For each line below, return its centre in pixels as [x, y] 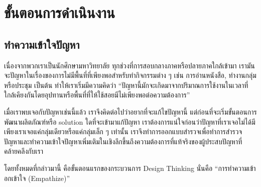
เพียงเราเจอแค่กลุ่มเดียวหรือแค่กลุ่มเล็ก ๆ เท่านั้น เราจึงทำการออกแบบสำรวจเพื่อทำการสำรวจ [123, 131]
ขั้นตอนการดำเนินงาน [59, 12]
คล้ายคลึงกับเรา [24, 151]
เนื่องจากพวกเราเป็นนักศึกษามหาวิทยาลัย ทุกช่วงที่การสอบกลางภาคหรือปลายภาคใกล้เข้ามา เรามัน [129, 65]
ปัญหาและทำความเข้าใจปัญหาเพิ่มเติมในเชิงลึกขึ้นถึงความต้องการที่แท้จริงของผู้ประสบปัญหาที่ [123, 141]
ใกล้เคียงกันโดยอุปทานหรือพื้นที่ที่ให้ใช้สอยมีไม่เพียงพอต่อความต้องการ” [97, 95]
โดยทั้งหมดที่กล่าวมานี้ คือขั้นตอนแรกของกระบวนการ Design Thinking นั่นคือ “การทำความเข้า [130, 168]
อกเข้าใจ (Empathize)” [37, 178]
